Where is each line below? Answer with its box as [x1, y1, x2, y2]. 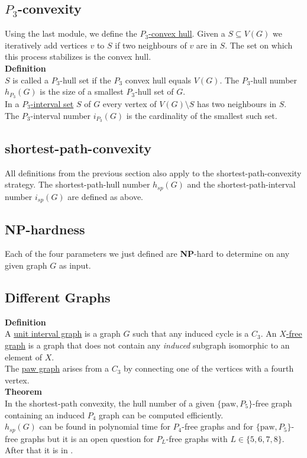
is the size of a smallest [40, 85, 124, 98]
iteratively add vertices [5, 38, 88, 51]
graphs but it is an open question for [20, 432, 154, 444]
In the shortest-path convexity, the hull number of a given [5, 396, 215, 409]
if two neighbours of [115, 38, 187, 51]
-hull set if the [60, 73, 111, 86]
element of [5, 350, 42, 363]
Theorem [5, 385, 42, 398]
